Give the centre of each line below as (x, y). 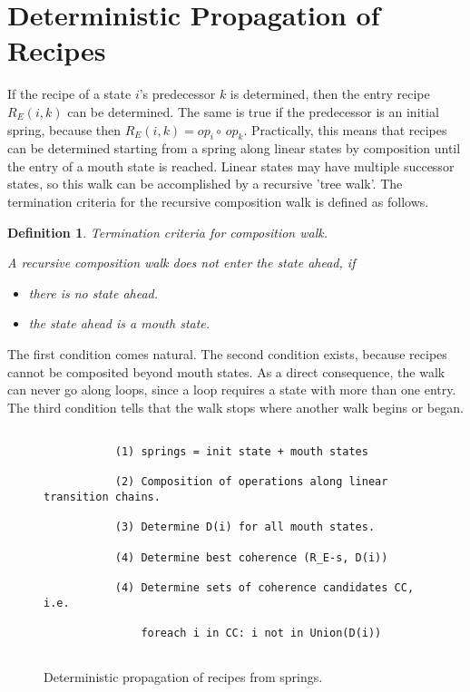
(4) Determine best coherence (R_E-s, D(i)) (251, 557)
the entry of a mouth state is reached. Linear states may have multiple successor (231, 166)
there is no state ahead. (93, 292)
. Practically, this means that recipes (345, 129)
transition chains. (102, 497)
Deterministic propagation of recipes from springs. (183, 677)
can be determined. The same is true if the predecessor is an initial (253, 111)
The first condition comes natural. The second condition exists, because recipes (227, 354)
